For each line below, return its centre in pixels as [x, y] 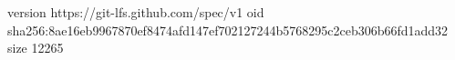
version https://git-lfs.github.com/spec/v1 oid [136, 12]
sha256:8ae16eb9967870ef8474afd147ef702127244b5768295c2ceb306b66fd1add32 [228, 30]
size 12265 [36, 48]
